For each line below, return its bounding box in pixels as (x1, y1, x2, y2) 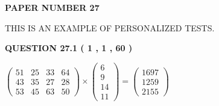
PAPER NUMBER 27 (5, 1, 100, 13)
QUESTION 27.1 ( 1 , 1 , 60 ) (5, 42, 133, 54)
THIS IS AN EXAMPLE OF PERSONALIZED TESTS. (5, 21, 215, 34)
